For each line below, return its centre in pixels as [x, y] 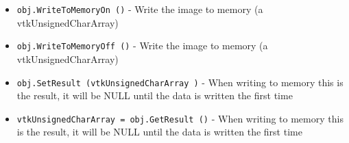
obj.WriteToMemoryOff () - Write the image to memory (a [142, 45]
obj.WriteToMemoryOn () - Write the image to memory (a [140, 9]
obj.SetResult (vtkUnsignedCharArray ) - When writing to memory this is [180, 82]
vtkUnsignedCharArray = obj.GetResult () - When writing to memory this [180, 118]
